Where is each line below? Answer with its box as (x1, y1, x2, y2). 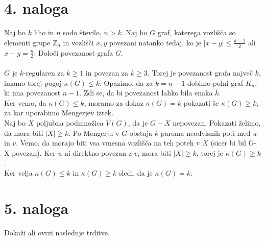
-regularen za (23, 67, 64, 78)
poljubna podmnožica (36, 117, 104, 128)
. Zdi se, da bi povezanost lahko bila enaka (79, 87, 213, 98)
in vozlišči (63, 37, 94, 47)
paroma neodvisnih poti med (160, 127, 251, 138)
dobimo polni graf (187, 77, 244, 88)
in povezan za (85, 67, 129, 78)
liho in (34, 27, 54, 38)
